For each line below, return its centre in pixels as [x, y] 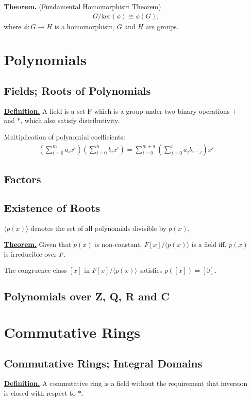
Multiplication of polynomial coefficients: [65, 136]
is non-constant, [118, 244]
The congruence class [35, 270]
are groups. [162, 26]
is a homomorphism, [84, 26]
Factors [23, 179]
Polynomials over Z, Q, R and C [87, 296]
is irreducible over [30, 253]
